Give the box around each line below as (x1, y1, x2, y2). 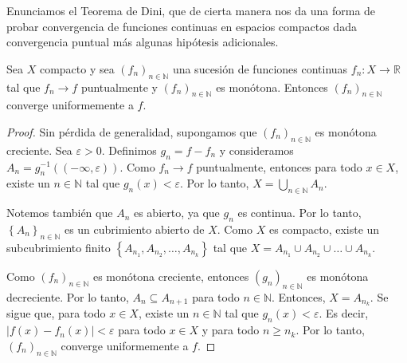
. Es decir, (319, 305, 369, 322)
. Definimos (101, 141, 157, 158)
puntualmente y (80, 78, 158, 95)
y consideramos (219, 141, 294, 158)
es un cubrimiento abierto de (64, 220, 205, 237)
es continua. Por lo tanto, (237, 204, 362, 221)
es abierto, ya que (133, 204, 220, 221)
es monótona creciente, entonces (92, 267, 249, 284)
